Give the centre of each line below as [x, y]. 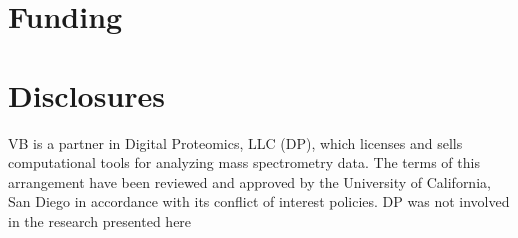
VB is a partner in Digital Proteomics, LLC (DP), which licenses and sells [235, 142]
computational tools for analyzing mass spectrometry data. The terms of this [244, 162]
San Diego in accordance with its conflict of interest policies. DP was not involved [259, 201]
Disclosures [87, 94]
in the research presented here [100, 220]
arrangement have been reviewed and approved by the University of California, [249, 181]
